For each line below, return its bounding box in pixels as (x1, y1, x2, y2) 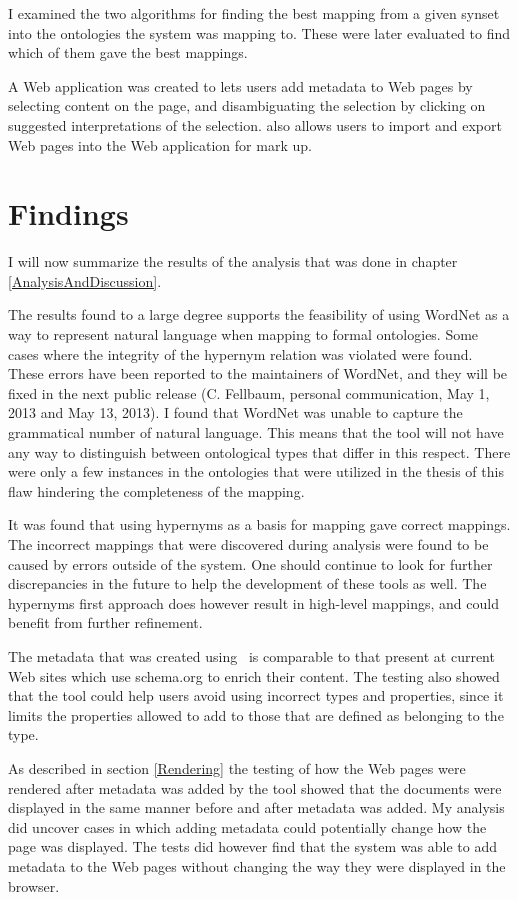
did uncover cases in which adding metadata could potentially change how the (8, 816, 487, 837)
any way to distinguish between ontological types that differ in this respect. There (8, 441, 511, 462)
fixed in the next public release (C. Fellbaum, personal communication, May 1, (8, 382, 490, 403)
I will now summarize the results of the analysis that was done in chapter (8, 251, 458, 272)
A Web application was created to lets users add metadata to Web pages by (8, 75, 473, 96)
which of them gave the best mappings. (8, 42, 248, 63)
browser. (8, 875, 60, 896)
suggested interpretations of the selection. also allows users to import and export (8, 114, 502, 135)
